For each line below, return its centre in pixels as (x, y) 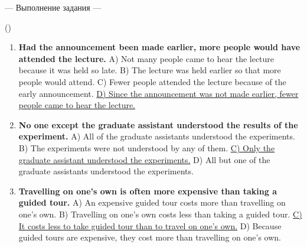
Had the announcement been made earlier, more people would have (159, 47)
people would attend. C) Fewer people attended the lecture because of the (152, 81)
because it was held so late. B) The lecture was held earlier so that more (150, 70)
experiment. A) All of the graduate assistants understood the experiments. (157, 136)
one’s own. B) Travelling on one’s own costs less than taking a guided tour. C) (160, 214)
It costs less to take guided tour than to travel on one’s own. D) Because (150, 225)
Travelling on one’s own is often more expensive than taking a (148, 191)
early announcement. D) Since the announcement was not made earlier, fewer (159, 93)
